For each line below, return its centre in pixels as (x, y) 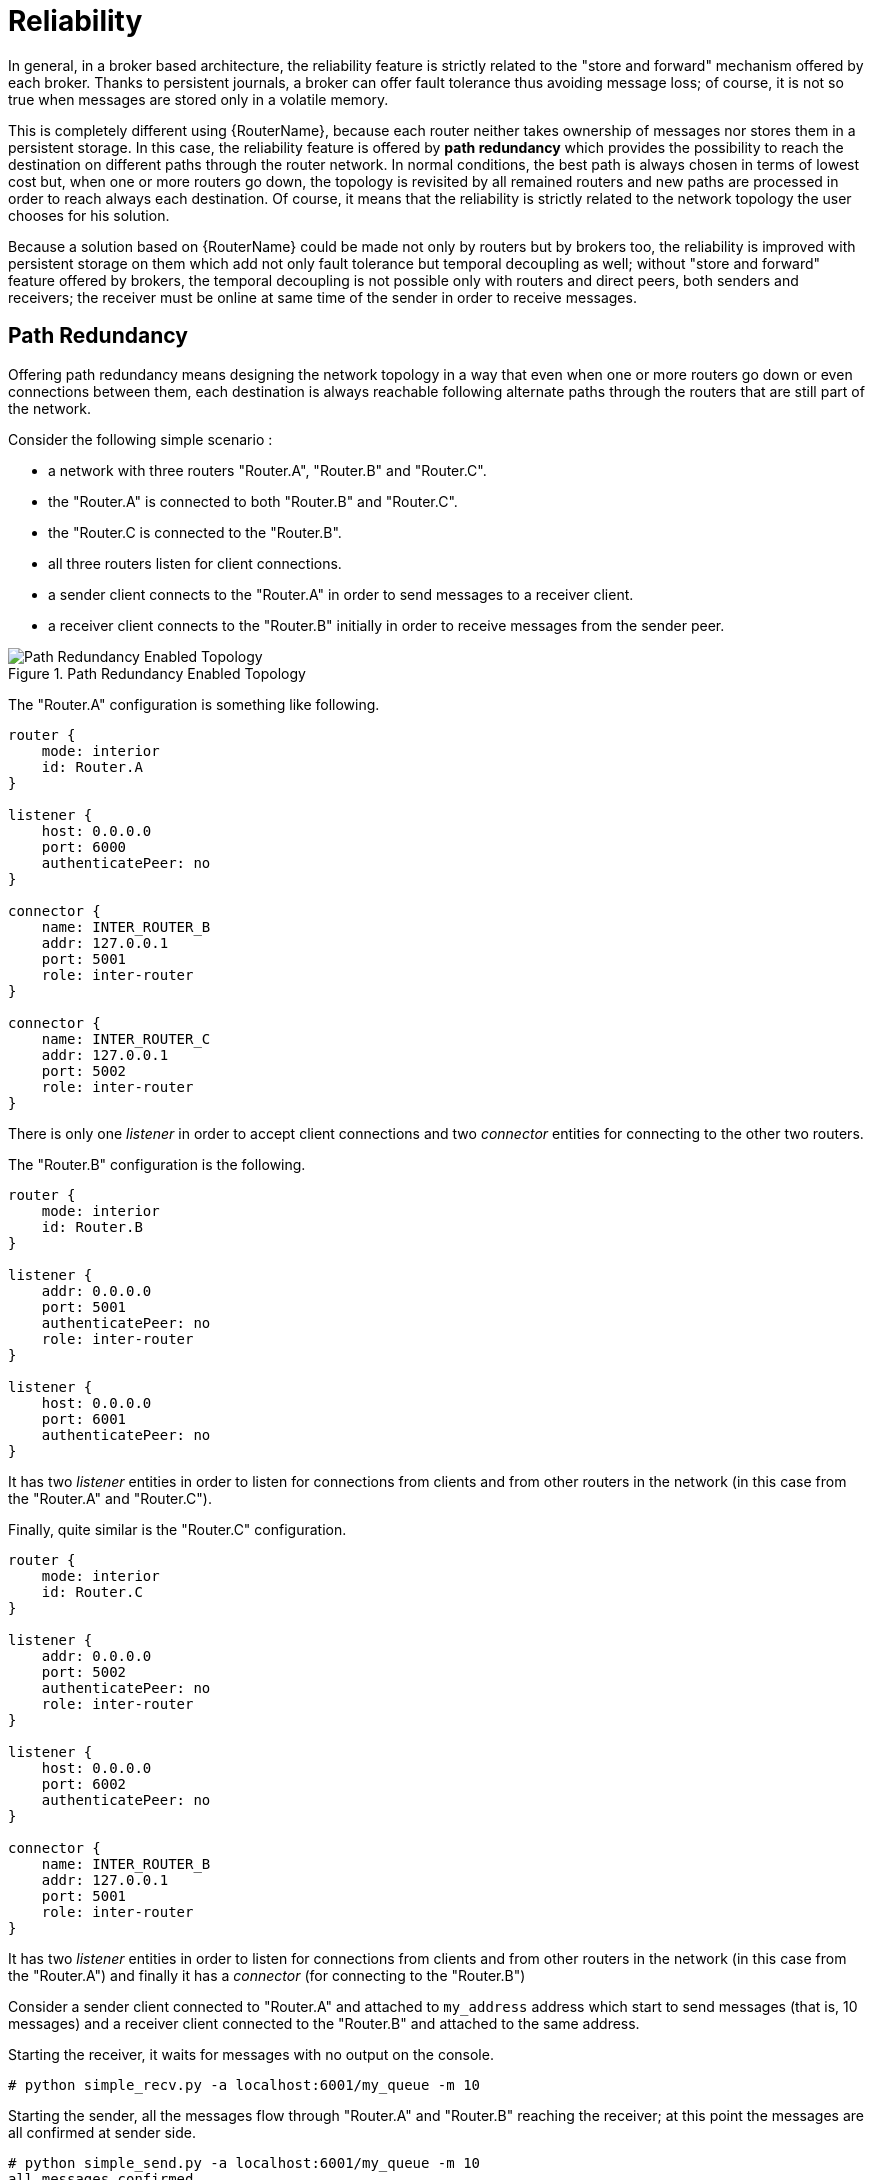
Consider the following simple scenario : (140, 439)
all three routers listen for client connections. (195, 563)
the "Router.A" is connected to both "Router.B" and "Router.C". (253, 501)
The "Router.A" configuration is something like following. (194, 704)
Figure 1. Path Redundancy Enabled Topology (157, 673)
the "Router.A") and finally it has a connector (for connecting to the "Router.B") (267, 1975)
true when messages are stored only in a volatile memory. (198, 99)
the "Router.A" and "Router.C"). (110, 1498)
